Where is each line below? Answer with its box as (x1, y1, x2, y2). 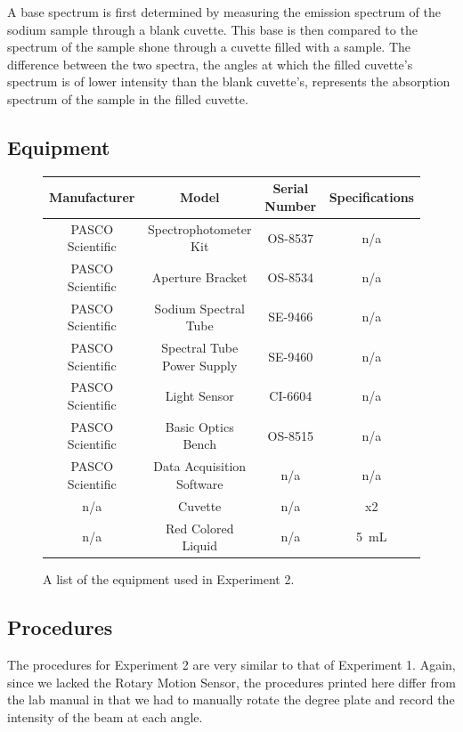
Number (264, 196, 317, 215)
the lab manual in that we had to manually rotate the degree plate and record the (7, 690, 455, 709)
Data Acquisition (153, 457, 247, 476)
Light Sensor (165, 386, 234, 405)
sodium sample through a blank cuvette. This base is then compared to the (7, 20, 418, 38)
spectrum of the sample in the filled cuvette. (7, 89, 248, 108)
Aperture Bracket (151, 267, 248, 286)
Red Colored (165, 518, 234, 537)
